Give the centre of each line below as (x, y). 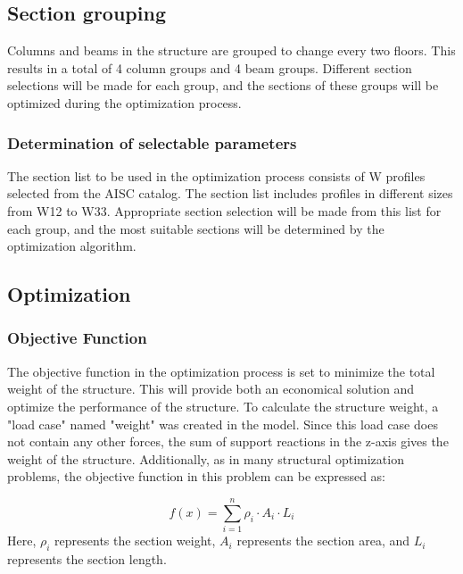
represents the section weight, (135, 541)
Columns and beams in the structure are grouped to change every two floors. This (231, 50)
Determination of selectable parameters (152, 142)
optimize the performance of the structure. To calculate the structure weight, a (223, 406)
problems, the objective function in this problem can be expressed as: (197, 476)
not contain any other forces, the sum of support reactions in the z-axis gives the (228, 441)
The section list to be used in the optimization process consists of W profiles (216, 175)
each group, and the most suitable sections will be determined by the (196, 228)
